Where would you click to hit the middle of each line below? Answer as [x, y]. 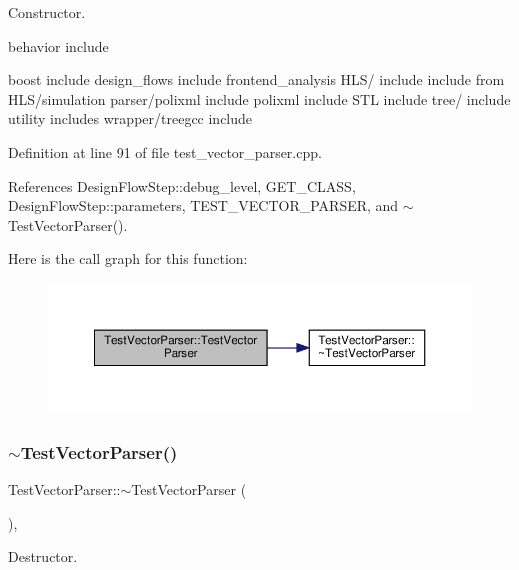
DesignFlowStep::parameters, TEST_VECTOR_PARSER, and [203, 205]
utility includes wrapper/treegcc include [130, 118]
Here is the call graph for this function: [128, 258]
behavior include [58, 45]
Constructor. [47, 12]
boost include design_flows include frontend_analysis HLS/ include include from [256, 79]
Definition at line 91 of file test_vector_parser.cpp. [165, 151]
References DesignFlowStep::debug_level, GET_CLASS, [182, 185]
